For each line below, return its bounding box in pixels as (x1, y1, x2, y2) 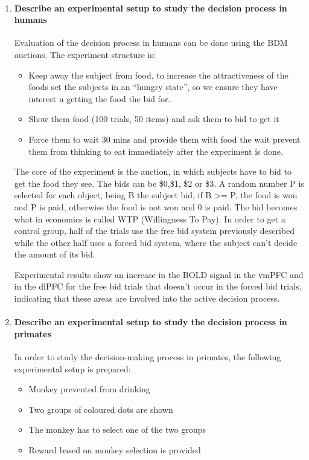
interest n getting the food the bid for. (28, 92, 171, 105)
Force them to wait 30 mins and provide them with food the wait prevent (28, 132, 301, 145)
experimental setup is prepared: (14, 362, 131, 375)
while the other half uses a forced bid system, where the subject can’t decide (14, 236, 298, 248)
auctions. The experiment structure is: (14, 48, 156, 60)
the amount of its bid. (14, 248, 95, 261)
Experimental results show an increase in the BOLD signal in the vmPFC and (14, 268, 304, 280)
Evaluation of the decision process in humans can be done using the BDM (14, 36, 288, 49)
